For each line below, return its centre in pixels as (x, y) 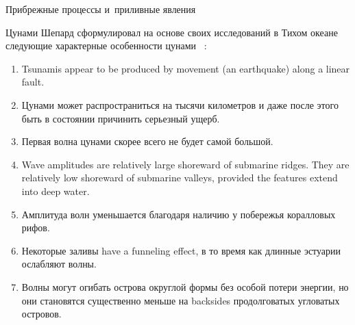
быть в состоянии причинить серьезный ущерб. (121, 118)
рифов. (36, 227)
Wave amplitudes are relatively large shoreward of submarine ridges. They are (185, 164)
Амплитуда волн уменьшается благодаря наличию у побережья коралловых (179, 214)
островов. (41, 314)
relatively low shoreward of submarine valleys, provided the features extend (180, 178)
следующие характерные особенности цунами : (106, 45)
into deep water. (56, 191)
